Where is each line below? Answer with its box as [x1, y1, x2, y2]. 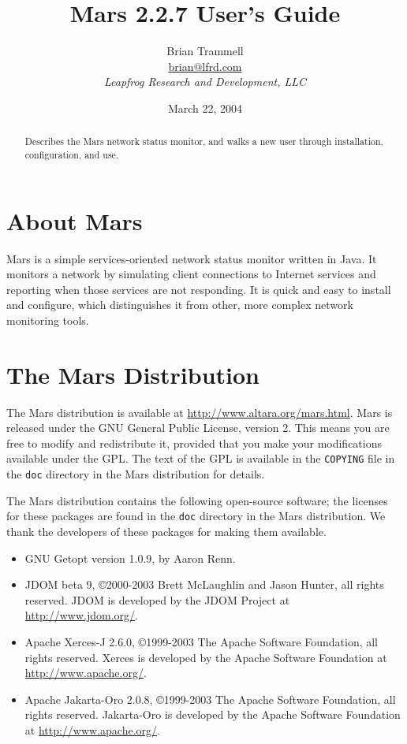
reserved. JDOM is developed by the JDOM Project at [24, 591, 290, 608]
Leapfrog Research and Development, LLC [103, 73, 307, 90]
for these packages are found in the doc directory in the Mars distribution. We [6, 508, 386, 524]
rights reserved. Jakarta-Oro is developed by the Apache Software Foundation [24, 706, 401, 723]
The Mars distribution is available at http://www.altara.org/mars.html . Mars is [6, 404, 393, 420]
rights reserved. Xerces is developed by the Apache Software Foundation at [24, 649, 387, 665]
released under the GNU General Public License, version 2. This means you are [6, 419, 390, 436]
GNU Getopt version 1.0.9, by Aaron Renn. [24, 549, 236, 566]
